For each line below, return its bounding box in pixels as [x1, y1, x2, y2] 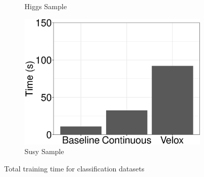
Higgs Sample [24, 1, 67, 11]
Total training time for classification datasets [4, 163, 144, 173]
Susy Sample [24, 146, 64, 157]
